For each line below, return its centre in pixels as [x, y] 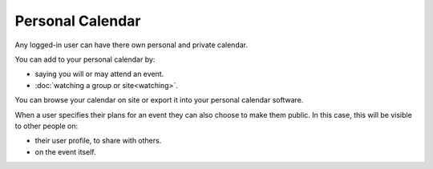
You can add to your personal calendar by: [85, 59]
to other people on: [47, 126]
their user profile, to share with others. [98, 141]
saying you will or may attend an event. [99, 74]
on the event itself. [65, 151]
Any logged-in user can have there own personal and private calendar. [132, 45]
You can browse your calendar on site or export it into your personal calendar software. [159, 100]
